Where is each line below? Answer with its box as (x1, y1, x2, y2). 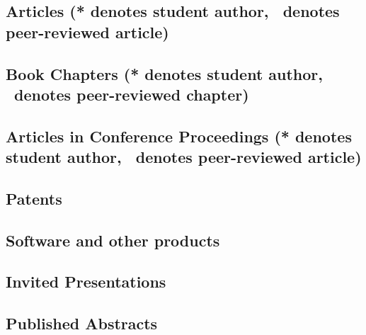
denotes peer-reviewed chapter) (14, 83, 249, 105)
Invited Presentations (6, 271, 166, 293)
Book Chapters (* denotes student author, (6, 62, 324, 84)
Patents (6, 187, 62, 209)
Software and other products (6, 229, 220, 251)
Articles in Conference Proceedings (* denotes (6, 125, 352, 147)
